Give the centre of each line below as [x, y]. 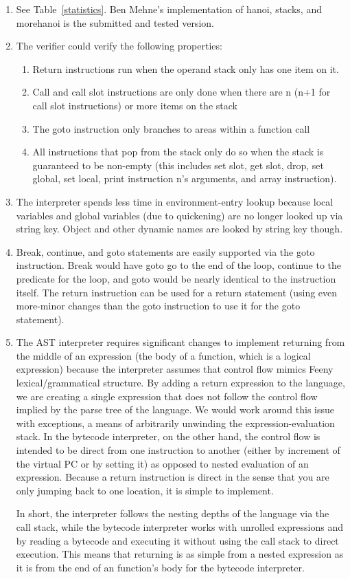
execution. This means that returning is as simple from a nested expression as [180, 554]
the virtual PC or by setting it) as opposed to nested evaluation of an [162, 463]
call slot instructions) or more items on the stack [135, 105]
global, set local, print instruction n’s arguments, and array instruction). [185, 178]
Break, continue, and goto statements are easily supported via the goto [165, 251]
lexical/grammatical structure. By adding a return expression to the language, [180, 383]
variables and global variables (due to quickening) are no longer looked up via [179, 215]
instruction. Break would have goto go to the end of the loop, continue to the [179, 265]
